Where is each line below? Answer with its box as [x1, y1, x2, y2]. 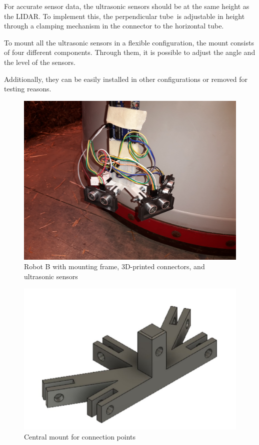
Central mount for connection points [24, 431, 136, 442]
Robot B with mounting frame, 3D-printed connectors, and [24, 261, 205, 272]
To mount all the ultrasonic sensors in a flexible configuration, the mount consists [4, 37, 254, 47]
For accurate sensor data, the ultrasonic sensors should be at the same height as [4, 1, 249, 11]
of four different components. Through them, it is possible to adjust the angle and [4, 47, 255, 57]
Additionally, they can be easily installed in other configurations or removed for [4, 73, 247, 84]
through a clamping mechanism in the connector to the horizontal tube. [4, 20, 224, 31]
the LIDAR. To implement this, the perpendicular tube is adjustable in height [4, 10, 245, 21]
